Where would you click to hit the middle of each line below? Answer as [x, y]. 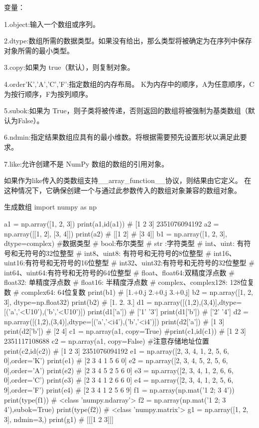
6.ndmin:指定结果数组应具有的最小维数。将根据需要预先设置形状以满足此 [122, 137]
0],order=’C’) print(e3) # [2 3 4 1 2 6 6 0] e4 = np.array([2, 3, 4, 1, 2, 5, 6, [119, 380]
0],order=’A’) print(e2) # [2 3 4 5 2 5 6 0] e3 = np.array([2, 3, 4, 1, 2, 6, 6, [119, 370]
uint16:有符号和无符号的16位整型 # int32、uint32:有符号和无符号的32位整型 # [129, 263]
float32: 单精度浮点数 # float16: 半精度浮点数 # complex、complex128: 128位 [126, 282]
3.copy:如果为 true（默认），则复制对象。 [69, 67]
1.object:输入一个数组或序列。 [52, 24]
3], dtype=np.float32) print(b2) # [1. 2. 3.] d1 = [78, 302]
